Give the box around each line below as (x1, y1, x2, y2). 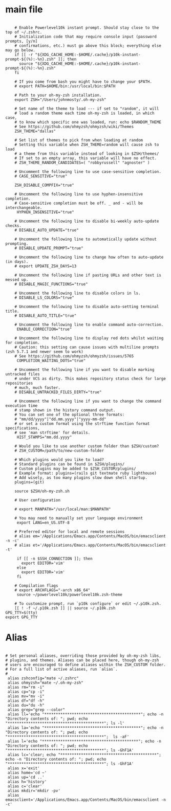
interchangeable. (5, 205, 42, 210)
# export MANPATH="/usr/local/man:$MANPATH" (14, 507, 111, 512)
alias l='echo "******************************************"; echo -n (7, 738, 161, 744)
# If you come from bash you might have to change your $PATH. (14, 79, 153, 84)
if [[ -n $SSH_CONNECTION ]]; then (16, 556, 93, 561)
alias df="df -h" (7, 698, 45, 703)
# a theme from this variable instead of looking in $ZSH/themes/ (14, 151, 159, 156)
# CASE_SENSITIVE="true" (14, 173, 68, 178)
